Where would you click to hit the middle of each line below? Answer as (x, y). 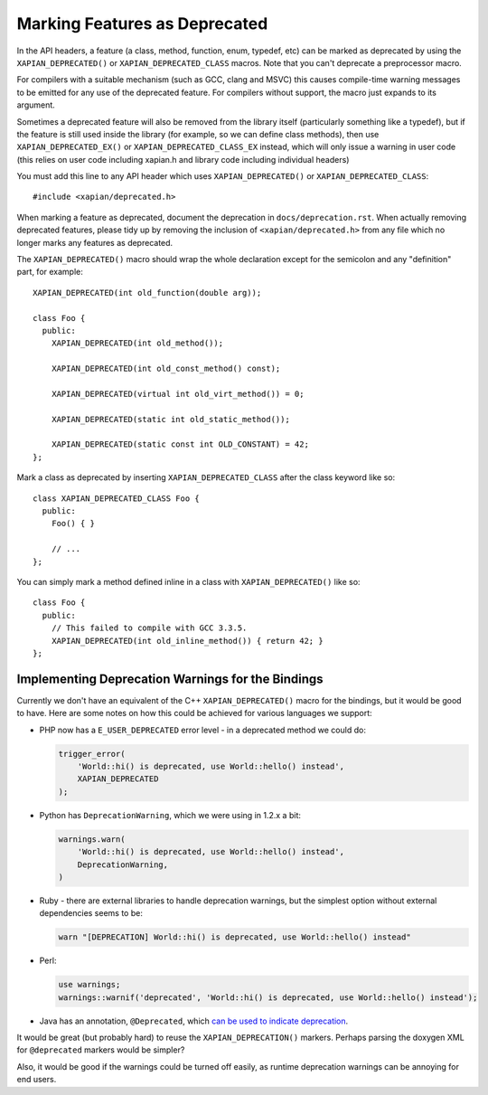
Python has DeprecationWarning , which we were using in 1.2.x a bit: (170, 815)
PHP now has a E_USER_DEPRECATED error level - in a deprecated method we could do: (202, 730)
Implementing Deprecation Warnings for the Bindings (170, 679)
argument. (36, 105)
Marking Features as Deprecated (142, 24)
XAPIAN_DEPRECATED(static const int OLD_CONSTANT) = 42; (180, 444)
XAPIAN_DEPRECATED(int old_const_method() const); (166, 369)
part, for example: (50, 272)
